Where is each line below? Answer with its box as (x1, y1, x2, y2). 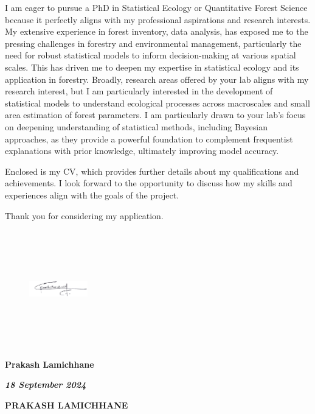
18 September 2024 (5, 378, 86, 391)
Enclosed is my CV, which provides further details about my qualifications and (5, 164, 299, 177)
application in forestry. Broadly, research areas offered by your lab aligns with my (5, 72, 309, 85)
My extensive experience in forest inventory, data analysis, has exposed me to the (5, 25, 308, 38)
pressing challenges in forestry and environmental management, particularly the (5, 37, 302, 49)
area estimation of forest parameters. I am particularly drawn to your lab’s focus (5, 108, 306, 121)
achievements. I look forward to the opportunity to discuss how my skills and (5, 177, 292, 189)
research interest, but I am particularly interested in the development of (5, 85, 273, 97)
